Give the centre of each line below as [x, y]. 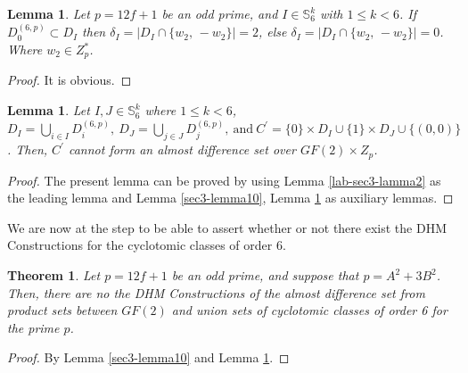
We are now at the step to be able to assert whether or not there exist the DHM [227, 227]
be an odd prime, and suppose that [265, 275]
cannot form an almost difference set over [182, 149]
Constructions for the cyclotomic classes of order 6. [147, 245]
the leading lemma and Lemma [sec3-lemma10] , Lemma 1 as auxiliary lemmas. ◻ [230, 198]
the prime [33, 327]
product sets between [62, 310]
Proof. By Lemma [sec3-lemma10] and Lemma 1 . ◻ [148, 357]
